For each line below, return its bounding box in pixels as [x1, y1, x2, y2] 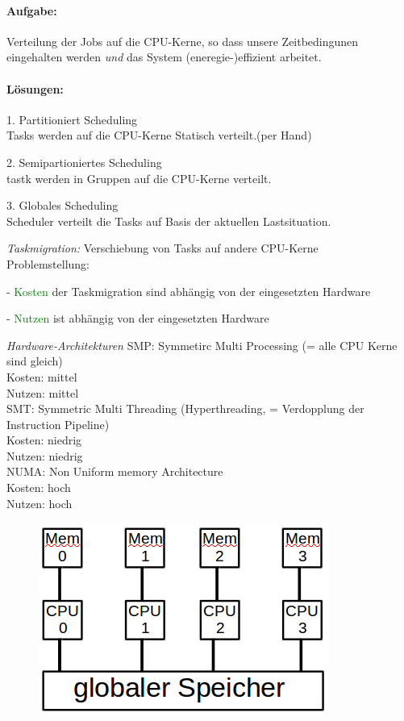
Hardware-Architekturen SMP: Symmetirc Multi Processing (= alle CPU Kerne [6, 336, 398, 353]
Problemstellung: [6, 255, 90, 272]
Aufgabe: [6, 2, 57, 19]
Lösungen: [6, 80, 64, 97]
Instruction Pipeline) [6, 415, 110, 432]
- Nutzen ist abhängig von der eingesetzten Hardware [6, 310, 269, 327]
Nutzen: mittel [6, 384, 79, 401]
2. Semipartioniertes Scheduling [6, 153, 162, 170]
